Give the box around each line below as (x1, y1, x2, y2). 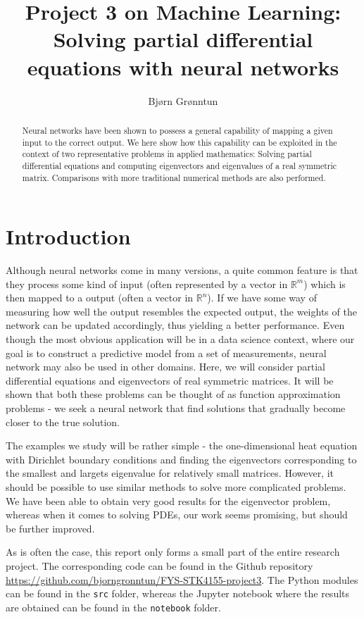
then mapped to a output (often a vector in (6, 290, 194, 305)
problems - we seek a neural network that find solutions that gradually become (6, 401, 346, 416)
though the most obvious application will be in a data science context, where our (6, 332, 355, 347)
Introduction (6, 222, 131, 251)
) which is (303, 276, 346, 291)
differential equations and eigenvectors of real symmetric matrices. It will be (6, 373, 334, 387)
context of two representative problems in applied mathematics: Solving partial (22, 148, 312, 160)
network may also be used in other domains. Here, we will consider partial (6, 359, 325, 374)
